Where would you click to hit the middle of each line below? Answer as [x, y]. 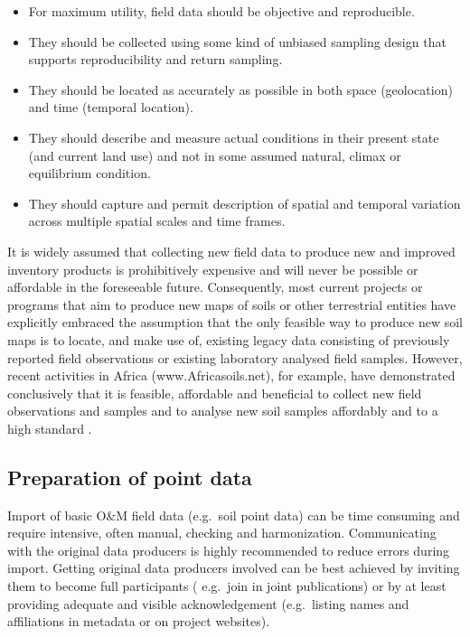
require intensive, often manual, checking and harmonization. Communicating [222, 533]
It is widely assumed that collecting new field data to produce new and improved [231, 251]
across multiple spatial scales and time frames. [157, 221]
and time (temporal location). [111, 107]
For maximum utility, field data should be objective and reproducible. [221, 11]
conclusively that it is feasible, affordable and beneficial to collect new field [215, 393]
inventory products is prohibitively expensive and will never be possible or [213, 269]
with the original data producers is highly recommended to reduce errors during [229, 550]
